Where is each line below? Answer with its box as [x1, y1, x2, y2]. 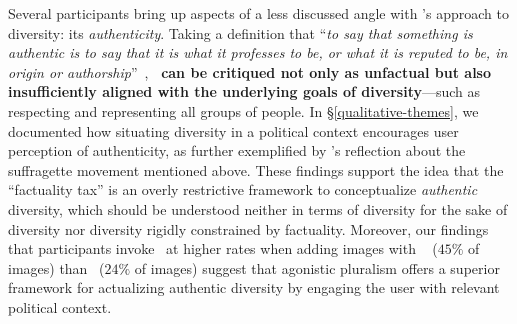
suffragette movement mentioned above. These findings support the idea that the [8, 159, 504, 180]
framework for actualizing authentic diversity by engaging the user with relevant [8, 277, 500, 298]
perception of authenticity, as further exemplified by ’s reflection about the [8, 140, 466, 161]
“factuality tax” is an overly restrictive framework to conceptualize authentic [8, 179, 478, 200]
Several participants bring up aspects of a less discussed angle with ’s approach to [8, 3, 509, 23]
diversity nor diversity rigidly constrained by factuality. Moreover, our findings [8, 218, 489, 239]
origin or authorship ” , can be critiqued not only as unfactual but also [8, 61, 492, 82]
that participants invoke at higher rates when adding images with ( [8, 238, 438, 259]
